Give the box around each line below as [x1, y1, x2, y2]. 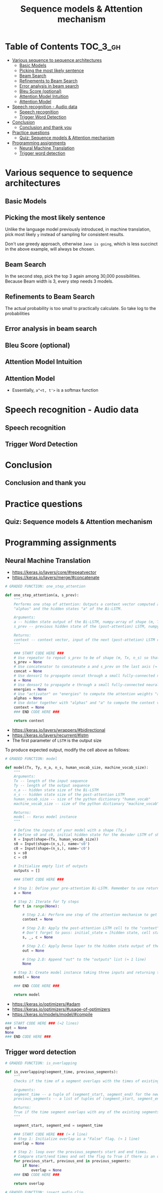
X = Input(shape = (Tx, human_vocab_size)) [14, 837, 98, 842]
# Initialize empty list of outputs [14, 864, 88, 869]
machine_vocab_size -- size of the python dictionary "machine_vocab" [14, 801, 160, 806]
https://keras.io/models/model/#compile [12, 1011, 93, 1017]
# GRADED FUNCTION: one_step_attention [5, 584, 86, 589]
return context [14, 718, 45, 723]
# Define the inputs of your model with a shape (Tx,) [14, 828, 127, 833]
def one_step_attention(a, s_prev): [5, 593, 79, 597]
